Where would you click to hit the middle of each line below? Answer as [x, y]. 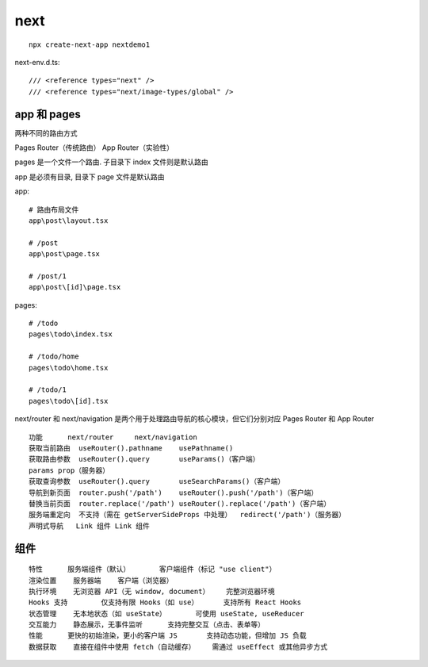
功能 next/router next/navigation [113, 437]
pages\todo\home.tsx [69, 368]
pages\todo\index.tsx [71, 334]
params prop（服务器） [69, 470]
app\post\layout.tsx [69, 220]
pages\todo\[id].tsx [69, 401]
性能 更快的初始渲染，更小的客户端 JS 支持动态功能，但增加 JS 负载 [168, 636]
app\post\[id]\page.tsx [75, 287]
